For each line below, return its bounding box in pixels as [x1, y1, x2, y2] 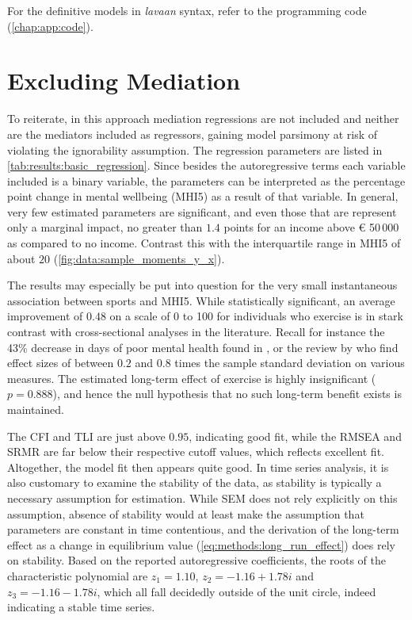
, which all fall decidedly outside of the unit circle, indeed [97, 583, 376, 599]
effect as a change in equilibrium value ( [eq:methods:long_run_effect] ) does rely [7, 536, 395, 553]
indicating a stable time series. [7, 599, 155, 615]
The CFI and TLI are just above [7, 427, 166, 444]
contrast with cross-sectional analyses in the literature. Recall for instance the [7, 323, 385, 340]
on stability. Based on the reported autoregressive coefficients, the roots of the [7, 552, 386, 568]
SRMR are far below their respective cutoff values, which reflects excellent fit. [7, 443, 384, 460]
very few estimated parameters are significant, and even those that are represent [7, 203, 397, 220]
